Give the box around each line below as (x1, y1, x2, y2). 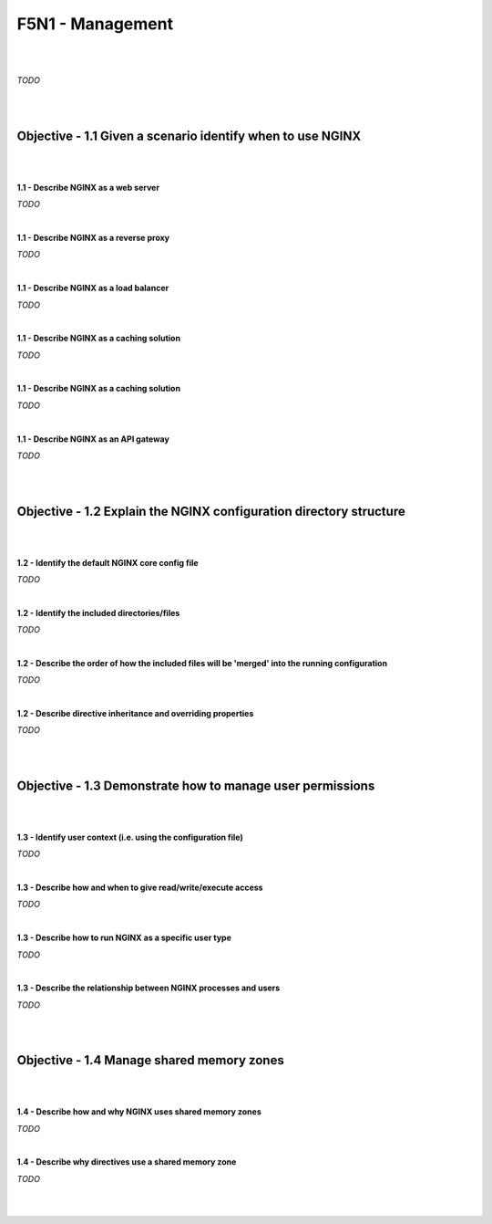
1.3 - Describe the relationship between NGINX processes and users (16, 982, 281, 994)
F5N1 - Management (16, 14, 173, 34)
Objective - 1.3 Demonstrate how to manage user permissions (16, 779, 375, 794)
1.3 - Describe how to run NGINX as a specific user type (16, 932, 232, 944)
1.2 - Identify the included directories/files (16, 607, 180, 618)
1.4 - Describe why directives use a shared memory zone (16, 1156, 237, 1167)
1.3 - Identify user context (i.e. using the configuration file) (16, 832, 243, 842)
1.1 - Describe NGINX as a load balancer (16, 283, 169, 294)
